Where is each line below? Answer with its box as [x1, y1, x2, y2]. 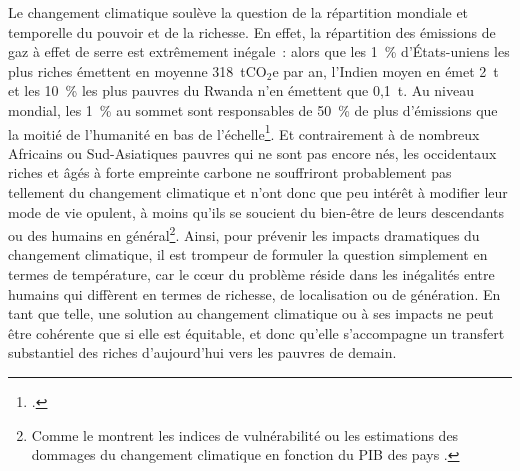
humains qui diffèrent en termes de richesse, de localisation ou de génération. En [8, 283, 501, 304]
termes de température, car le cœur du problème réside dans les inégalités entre [8, 264, 495, 285]
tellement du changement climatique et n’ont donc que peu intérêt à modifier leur [8, 182, 508, 202]
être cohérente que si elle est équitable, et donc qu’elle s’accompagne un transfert [8, 322, 505, 343]
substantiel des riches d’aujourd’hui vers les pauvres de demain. [8, 342, 397, 363]
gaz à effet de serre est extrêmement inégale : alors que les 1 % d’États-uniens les [8, 41, 510, 62]
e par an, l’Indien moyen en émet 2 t [272, 60, 499, 81]
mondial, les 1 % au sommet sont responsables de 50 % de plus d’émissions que [8, 99, 498, 120]
